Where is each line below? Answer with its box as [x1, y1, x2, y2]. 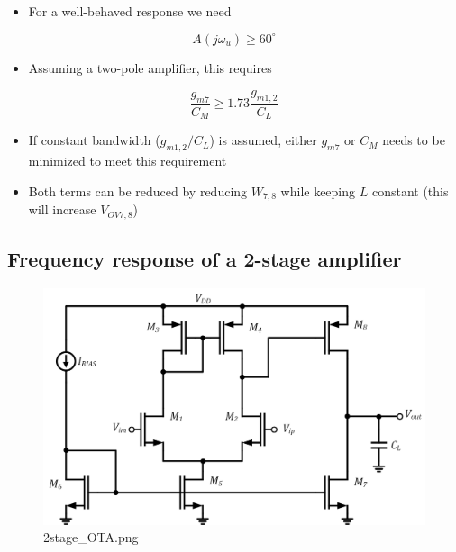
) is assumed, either [209, 131, 317, 149]
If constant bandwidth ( [28, 131, 160, 149]
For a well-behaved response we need [28, 2, 232, 20]
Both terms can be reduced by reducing [28, 181, 248, 200]
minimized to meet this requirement [28, 151, 227, 170]
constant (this [371, 181, 449, 200]
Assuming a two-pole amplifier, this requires [28, 58, 272, 77]
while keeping [280, 181, 356, 200]
